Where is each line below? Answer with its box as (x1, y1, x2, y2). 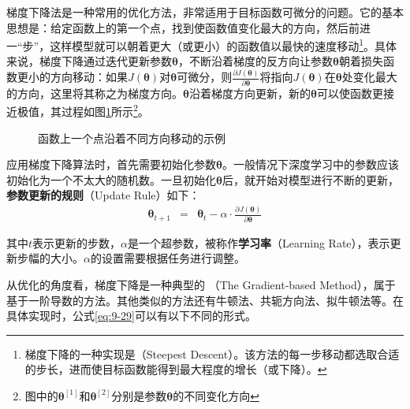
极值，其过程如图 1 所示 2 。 (17, 101, 149, 119)
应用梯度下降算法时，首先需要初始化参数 (6, 156, 216, 173)
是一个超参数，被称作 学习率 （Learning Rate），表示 (128, 234, 390, 251)
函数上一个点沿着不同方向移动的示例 (38, 129, 225, 146)
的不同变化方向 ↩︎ (173, 387, 259, 403)
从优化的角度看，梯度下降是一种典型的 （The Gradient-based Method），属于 (6, 276, 396, 292)
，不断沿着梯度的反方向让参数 (177, 53, 333, 69)
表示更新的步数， (32, 234, 121, 251)
